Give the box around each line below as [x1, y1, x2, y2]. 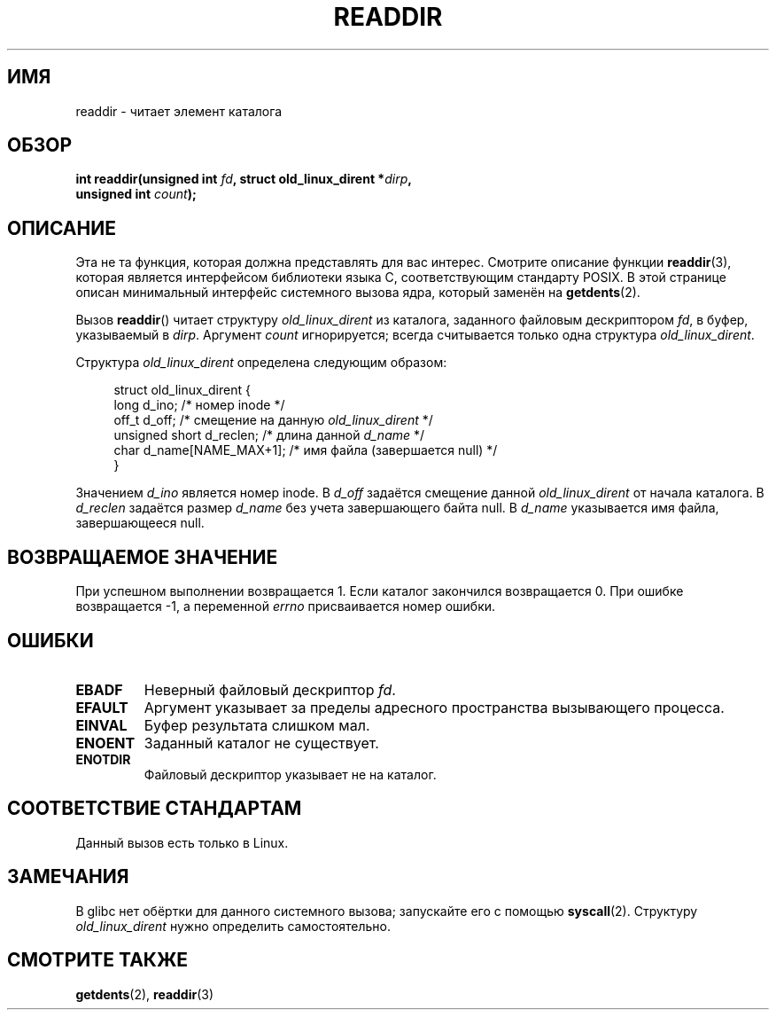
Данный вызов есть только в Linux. [75, 834, 289, 850]
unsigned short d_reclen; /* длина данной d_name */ [113, 427, 425, 443]
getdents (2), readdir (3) [75, 986, 214, 1002]
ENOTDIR [75, 751, 131, 767]
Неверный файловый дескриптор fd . [144, 680, 396, 699]
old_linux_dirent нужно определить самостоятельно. [75, 918, 392, 934]
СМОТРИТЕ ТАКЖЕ [7, 949, 189, 972]
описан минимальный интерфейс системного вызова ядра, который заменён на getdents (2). [75, 285, 640, 301]
